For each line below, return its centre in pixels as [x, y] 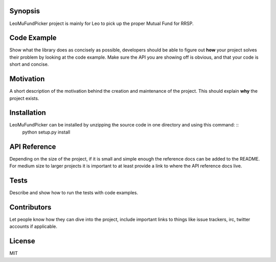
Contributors [30, 207]
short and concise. [29, 64]
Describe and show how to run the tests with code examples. [74, 193]
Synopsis [25, 11]
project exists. [24, 98]
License [22, 241]
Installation [28, 113]
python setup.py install [46, 132]
